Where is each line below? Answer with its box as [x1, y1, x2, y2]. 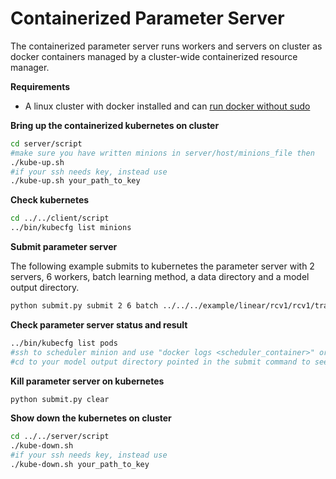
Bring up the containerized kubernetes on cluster [10, 119, 220, 131]
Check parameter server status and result [10, 318, 188, 331]
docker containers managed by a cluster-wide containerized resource [10, 50, 298, 62]
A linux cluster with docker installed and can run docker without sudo [24, 100, 311, 112]
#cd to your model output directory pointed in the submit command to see [10, 357, 329, 367]
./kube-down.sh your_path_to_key [10, 460, 150, 470]
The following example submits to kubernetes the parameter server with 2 [10, 260, 315, 272]
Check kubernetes [10, 194, 90, 206]
